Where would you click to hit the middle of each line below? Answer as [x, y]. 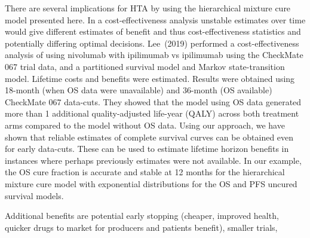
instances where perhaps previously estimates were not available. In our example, [153, 160]
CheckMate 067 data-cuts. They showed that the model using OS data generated [153, 101]
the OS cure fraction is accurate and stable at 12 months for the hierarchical [145, 172]
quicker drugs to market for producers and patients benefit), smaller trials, [141, 227]
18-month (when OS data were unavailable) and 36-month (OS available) [139, 90]
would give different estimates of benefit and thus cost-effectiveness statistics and [153, 31]
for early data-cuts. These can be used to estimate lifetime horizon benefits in [147, 149]
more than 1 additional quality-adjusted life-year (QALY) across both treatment [152, 113]
